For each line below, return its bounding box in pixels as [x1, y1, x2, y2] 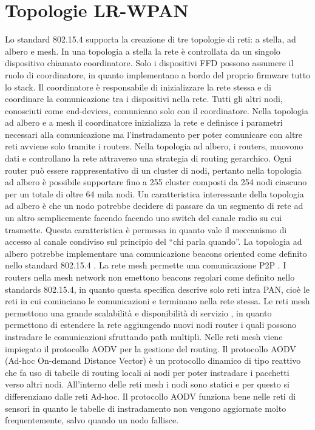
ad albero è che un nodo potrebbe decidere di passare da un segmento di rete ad [5, 199, 303, 212]
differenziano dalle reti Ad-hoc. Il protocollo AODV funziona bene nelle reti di [5, 389, 296, 402]
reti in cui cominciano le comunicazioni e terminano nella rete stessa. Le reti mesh [5, 295, 310, 307]
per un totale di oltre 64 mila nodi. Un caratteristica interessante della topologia [5, 187, 304, 200]
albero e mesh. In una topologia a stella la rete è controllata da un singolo [5, 44, 280, 57]
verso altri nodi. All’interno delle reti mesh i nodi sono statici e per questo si [5, 378, 290, 391]
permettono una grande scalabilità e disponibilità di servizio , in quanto [5, 306, 272, 319]
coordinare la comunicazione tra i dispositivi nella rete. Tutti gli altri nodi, [5, 92, 283, 105]
